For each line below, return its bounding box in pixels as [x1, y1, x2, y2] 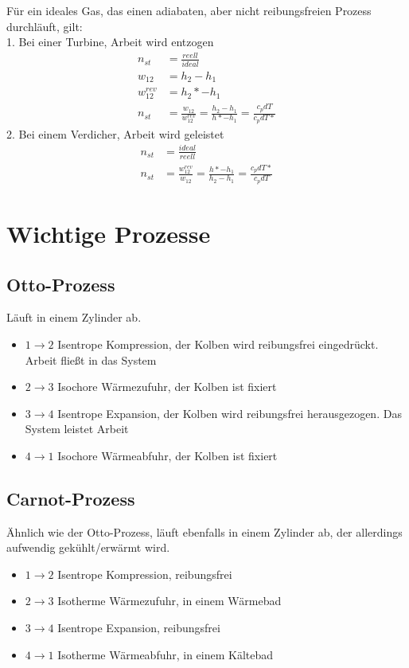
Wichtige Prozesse [6, 217, 211, 249]
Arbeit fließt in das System [25, 351, 157, 368]
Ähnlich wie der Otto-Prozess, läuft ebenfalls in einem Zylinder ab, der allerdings [6, 523, 403, 540]
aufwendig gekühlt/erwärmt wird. [6, 539, 170, 556]
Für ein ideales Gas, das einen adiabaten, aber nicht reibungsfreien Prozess [6, 2, 372, 18]
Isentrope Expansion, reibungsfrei [57, 619, 220, 636]
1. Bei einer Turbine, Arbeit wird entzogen [6, 33, 214, 50]
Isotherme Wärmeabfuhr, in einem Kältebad [57, 646, 274, 662]
